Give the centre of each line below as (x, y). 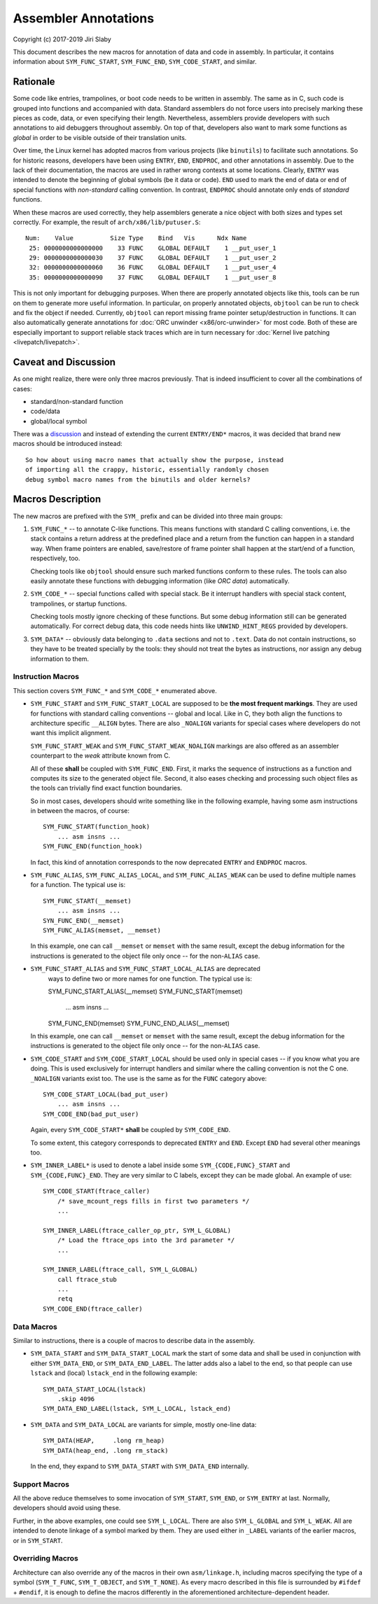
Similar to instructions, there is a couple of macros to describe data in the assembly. (134, 1340)
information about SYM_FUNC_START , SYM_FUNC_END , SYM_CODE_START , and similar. (135, 62)
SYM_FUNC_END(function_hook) (93, 846)
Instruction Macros (46, 677)
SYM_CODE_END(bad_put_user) (91, 1114)
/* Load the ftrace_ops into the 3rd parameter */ (146, 1240)
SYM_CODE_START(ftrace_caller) (97, 1191)
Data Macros (35, 1327)
